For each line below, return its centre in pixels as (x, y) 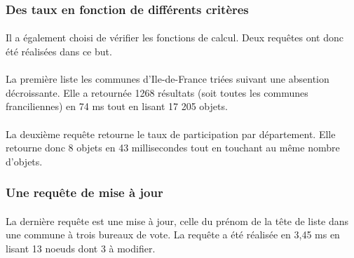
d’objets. (24, 161)
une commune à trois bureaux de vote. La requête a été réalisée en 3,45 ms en (173, 235)
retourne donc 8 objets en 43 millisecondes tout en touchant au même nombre (173, 148)
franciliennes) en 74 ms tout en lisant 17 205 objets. (117, 106)
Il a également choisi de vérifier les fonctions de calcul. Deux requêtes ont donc (175, 38)
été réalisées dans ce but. (59, 52)
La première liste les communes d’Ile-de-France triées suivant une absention (168, 79)
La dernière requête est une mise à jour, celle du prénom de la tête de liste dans (177, 220)
